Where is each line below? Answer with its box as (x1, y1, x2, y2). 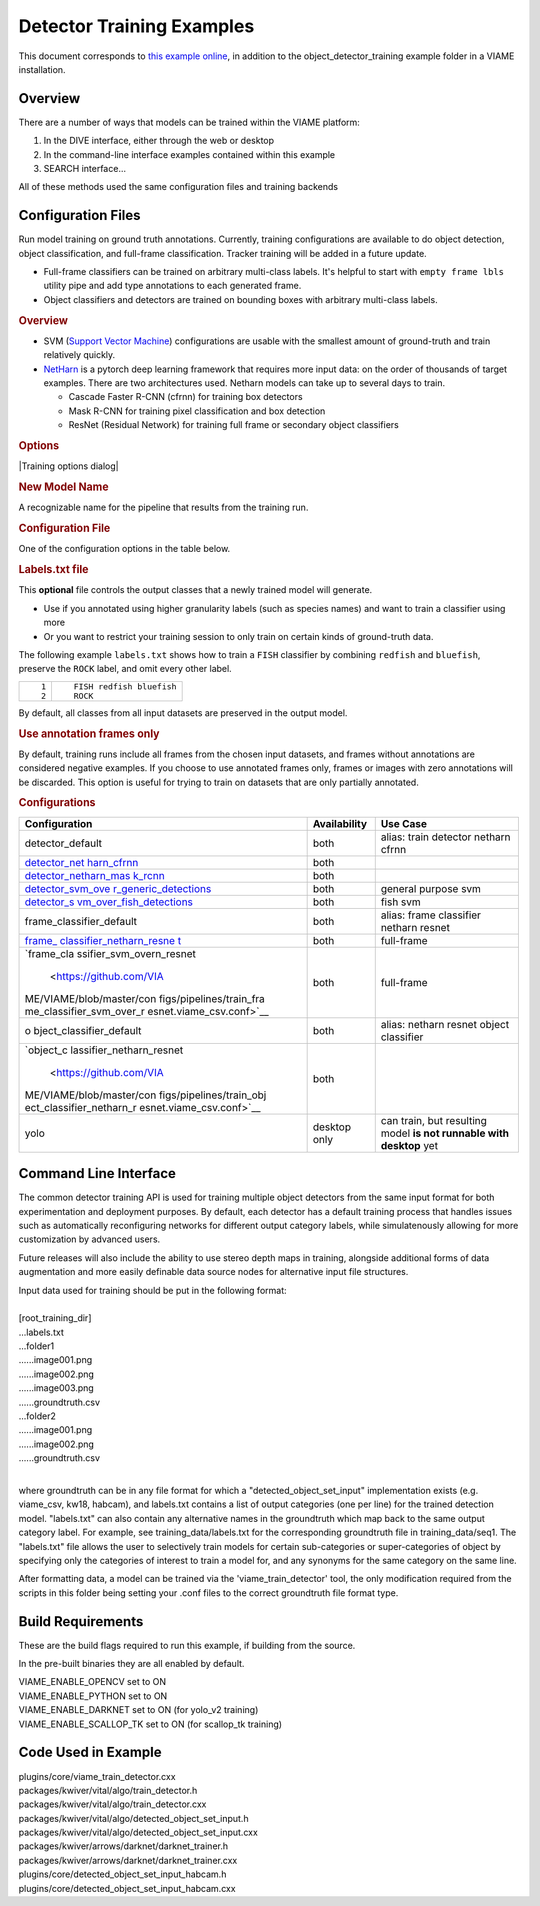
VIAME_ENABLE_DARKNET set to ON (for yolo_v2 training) (18, 1704, 259, 1716)
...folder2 (18, 1410, 57, 1422)
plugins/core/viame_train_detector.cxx (18, 1770, 176, 1782)
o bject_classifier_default (24, 1023, 142, 1037)
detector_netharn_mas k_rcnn (24, 868, 165, 882)
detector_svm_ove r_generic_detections (24, 881, 212, 895)
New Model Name (18, 480, 109, 494)
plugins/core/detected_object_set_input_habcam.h (18, 1868, 227, 1880)
